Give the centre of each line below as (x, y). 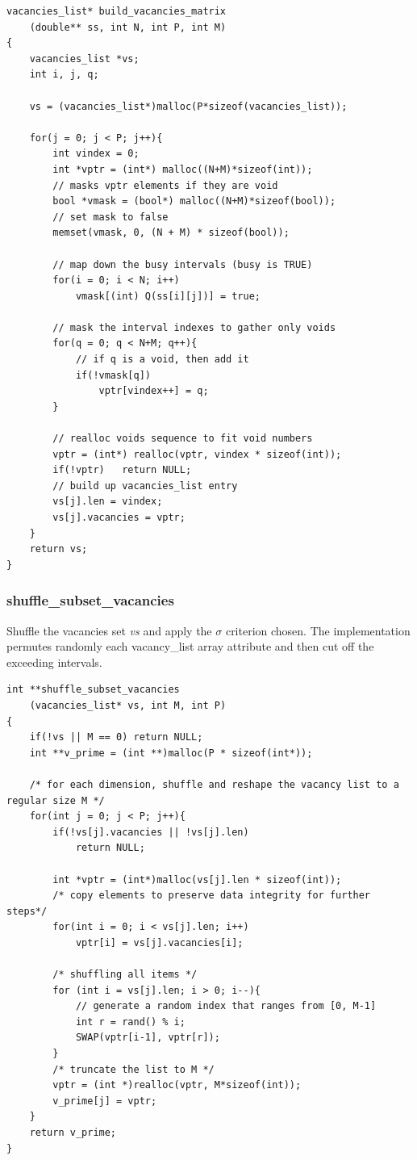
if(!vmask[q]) (113, 375)
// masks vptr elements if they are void (165, 185)
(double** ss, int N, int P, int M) (128, 27)
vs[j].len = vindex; (108, 502)
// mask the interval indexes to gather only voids (194, 327)
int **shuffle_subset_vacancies (93, 690)
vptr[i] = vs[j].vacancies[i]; (159, 942)
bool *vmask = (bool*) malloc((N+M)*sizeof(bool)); (194, 201)
